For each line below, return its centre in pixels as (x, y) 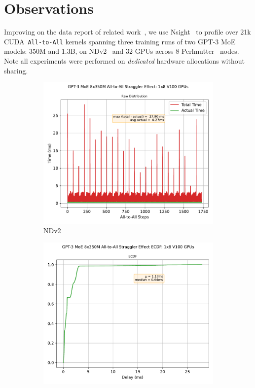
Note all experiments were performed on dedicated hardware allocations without (124, 60)
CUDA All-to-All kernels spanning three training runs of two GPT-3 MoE (120, 41)
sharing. (16, 70)
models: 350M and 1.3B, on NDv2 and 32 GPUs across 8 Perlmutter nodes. (122, 51)
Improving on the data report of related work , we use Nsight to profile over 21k (127, 32)
